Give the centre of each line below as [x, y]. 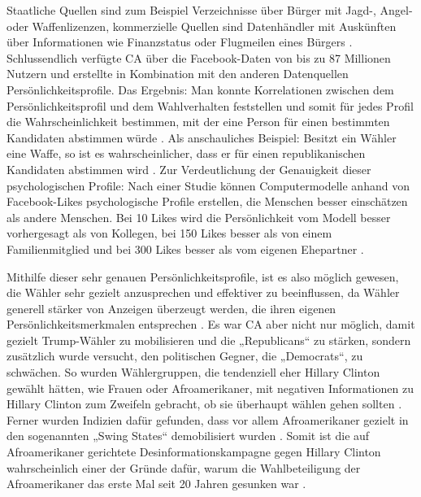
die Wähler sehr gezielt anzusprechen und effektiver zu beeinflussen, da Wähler [203, 292]
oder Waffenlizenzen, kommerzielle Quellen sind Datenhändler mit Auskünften [202, 26]
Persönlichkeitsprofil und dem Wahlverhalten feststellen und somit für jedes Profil [210, 105]
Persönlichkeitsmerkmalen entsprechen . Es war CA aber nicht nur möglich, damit [211, 324]
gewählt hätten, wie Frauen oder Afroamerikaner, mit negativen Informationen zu [210, 388]
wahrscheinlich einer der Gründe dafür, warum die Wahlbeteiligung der [184, 467]
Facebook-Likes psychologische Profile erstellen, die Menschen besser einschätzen [207, 201]
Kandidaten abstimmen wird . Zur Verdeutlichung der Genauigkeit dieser [189, 169]
